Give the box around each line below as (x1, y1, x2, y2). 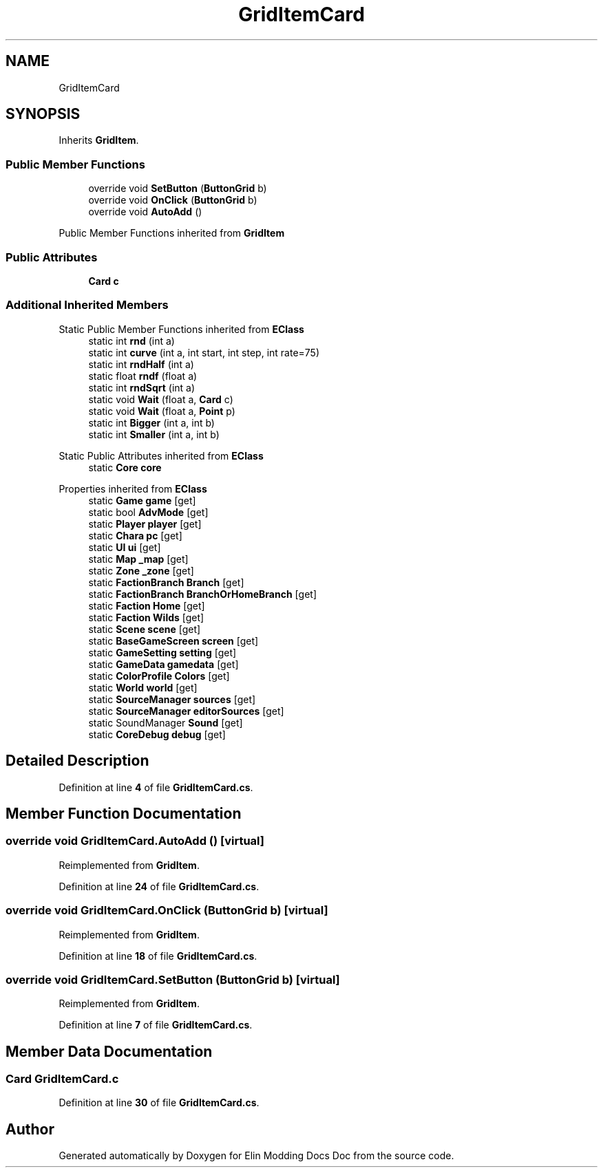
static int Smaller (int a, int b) (88, 428, 220, 440)
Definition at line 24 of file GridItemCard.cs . (59, 880, 260, 892)
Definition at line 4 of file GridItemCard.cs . (59, 781, 253, 793)
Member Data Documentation (6, 1042, 213, 1060)
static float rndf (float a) (88, 369, 198, 382)
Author (6, 1120, 54, 1138)
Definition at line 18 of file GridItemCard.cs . (59, 949, 257, 962)
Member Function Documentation (6, 804, 242, 822)
